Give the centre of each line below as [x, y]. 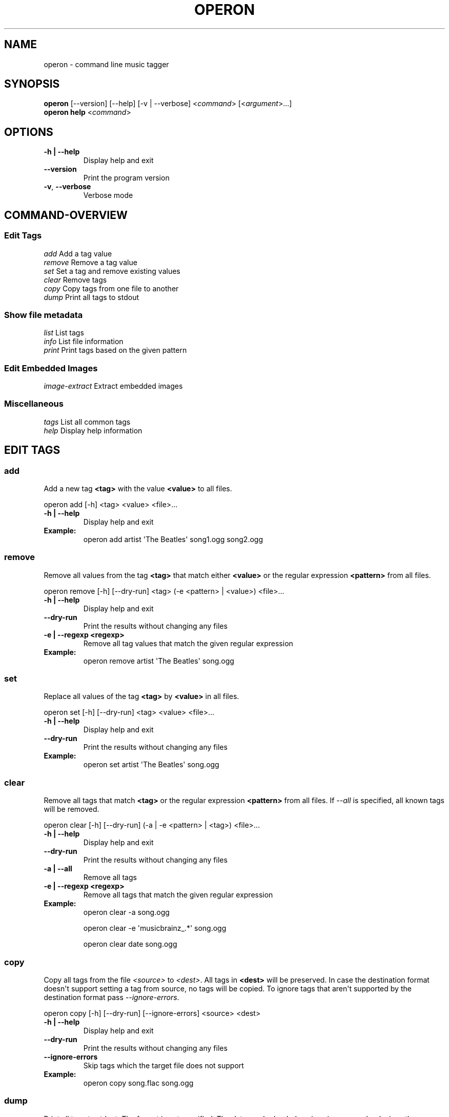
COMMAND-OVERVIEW [66, 215]
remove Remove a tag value [90, 262]
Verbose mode [108, 195]
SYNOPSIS [32, 84]
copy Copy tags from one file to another [111, 288]
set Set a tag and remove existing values [112, 271]
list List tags [64, 333]
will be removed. [72, 809]
